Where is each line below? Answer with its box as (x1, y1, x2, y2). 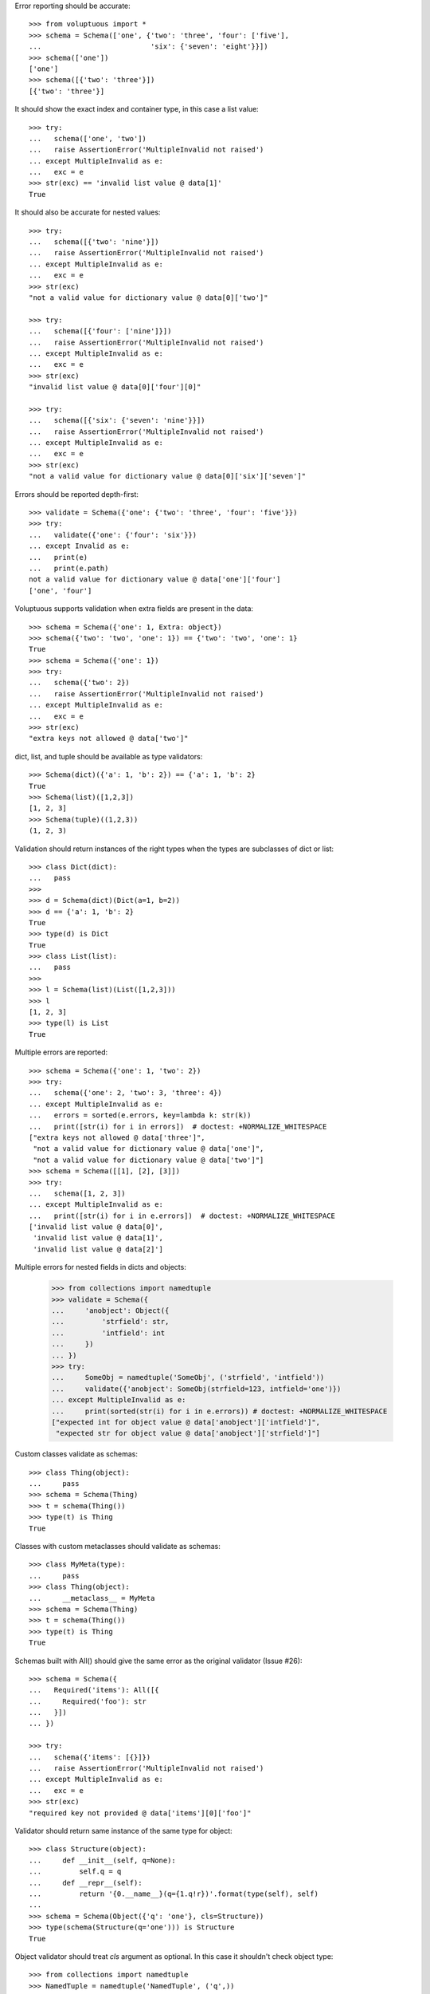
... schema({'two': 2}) (29, 678, 131, 688)
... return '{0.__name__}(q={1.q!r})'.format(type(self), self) (29, 1889, 319, 1898)
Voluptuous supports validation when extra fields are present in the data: (14, 604, 254, 613)
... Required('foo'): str (29, 1696, 147, 1706)
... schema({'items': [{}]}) (29, 1752, 151, 1762)
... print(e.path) (29, 563, 109, 573)
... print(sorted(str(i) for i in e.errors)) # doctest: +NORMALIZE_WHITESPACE (51, 1406, 388, 1416)
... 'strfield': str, (51, 1317, 170, 1326)
